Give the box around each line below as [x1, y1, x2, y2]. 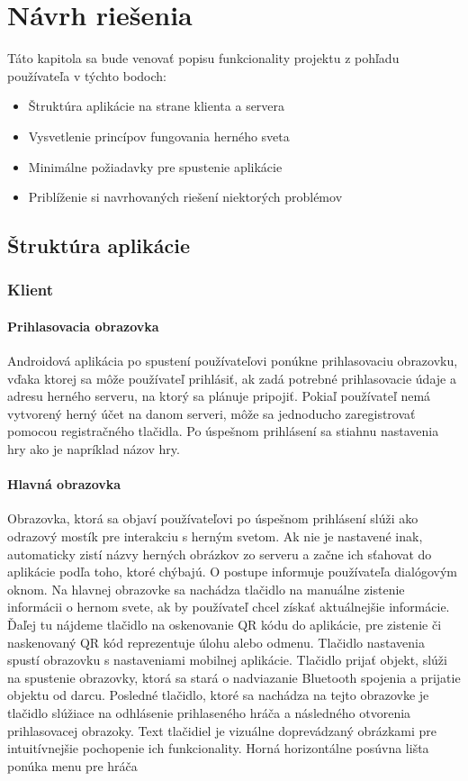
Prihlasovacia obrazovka [7, 316, 159, 335]
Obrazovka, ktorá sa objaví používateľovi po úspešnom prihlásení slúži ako [7, 509, 418, 528]
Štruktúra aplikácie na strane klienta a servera [28, 96, 285, 115]
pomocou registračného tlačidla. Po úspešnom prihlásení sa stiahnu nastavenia [7, 422, 439, 440]
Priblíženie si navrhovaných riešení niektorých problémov [28, 187, 343, 206]
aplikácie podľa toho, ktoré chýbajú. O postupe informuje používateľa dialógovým [7, 562, 457, 581]
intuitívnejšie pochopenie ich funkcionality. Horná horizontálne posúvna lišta [7, 739, 429, 758]
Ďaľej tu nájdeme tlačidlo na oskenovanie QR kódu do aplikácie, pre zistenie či [7, 615, 442, 634]
